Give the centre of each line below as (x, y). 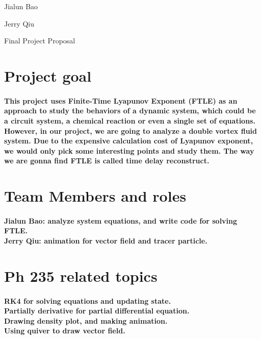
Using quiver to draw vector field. (65, 331)
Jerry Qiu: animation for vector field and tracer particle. (106, 241)
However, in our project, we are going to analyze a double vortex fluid (131, 130)
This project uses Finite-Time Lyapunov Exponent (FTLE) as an (121, 100)
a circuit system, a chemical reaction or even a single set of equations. (130, 120)
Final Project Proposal (40, 41)
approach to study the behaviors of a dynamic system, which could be (130, 111)
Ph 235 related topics (81, 275)
